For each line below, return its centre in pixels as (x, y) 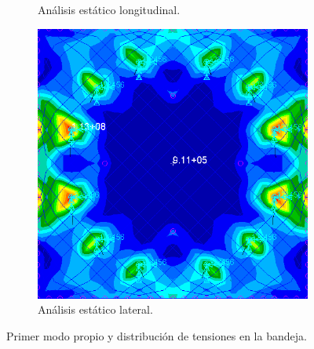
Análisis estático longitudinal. (109, 9)
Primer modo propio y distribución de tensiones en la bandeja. (157, 335)
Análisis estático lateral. (95, 309)
